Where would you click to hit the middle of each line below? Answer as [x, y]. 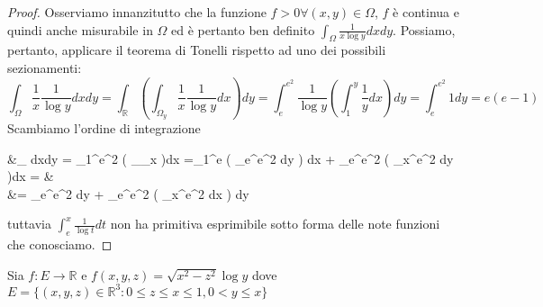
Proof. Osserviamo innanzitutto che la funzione [137, 12]
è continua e [426, 12]
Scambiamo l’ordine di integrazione [104, 128]
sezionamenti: [45, 67]
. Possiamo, [424, 29]
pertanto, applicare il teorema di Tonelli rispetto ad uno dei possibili [197, 50]
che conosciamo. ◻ [60, 244]
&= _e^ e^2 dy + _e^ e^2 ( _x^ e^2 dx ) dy [128, 193]
